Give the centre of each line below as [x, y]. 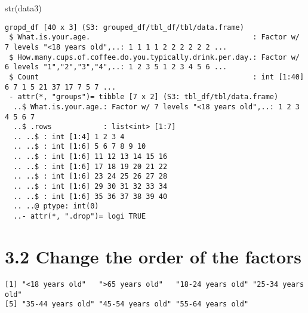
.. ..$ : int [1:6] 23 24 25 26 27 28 [90, 177]
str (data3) [23, 8]
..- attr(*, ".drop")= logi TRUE [80, 217]
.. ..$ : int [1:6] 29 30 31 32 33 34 [90, 187]
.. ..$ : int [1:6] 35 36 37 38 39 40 [90, 196]
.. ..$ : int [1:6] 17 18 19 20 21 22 [90, 166]
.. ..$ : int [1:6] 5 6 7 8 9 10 [80, 147]
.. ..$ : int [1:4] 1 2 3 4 [69, 136]
